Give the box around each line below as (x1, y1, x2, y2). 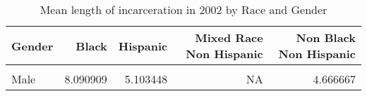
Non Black (296, 29, 356, 46)
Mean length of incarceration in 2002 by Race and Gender (40, 1, 327, 18)
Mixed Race (195, 29, 263, 46)
